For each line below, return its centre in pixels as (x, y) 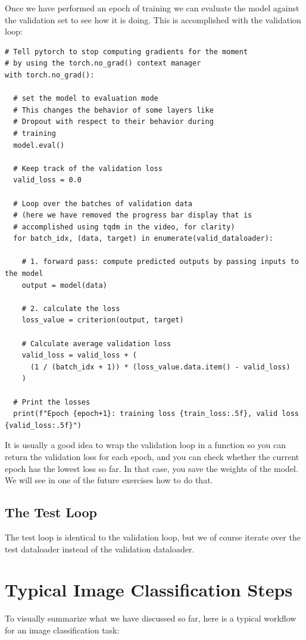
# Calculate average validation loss (96, 344)
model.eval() (39, 145)
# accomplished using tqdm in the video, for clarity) (124, 227)
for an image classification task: (62, 630)
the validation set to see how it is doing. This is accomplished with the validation (153, 19)
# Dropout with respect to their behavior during (113, 122)
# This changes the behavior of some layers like (113, 110)
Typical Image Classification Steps (149, 590)
